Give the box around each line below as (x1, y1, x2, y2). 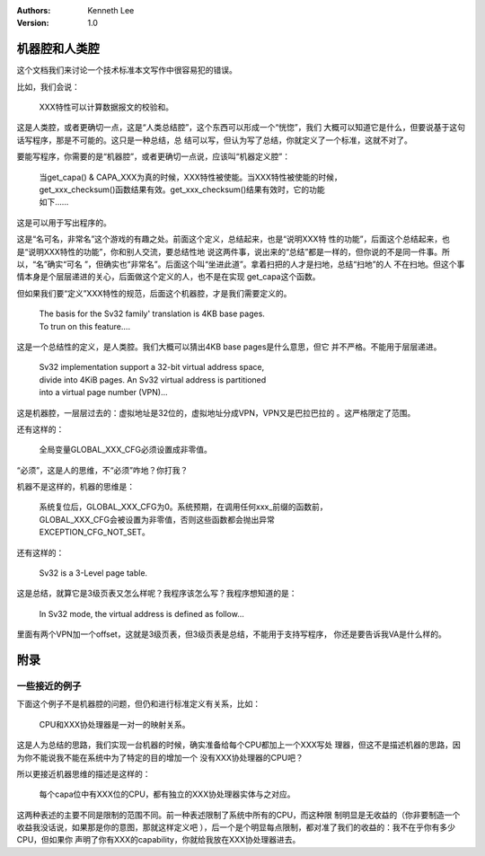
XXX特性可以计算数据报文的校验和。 (39, 101, 174, 112)
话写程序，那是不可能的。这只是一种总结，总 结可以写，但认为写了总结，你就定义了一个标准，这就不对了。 (16, 135, 412, 146)
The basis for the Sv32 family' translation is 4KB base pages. (39, 308, 265, 319)
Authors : (16, 5, 51, 15)
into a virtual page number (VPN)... (39, 387, 168, 398)
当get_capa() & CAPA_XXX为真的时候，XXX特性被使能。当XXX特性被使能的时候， (39, 172, 342, 182)
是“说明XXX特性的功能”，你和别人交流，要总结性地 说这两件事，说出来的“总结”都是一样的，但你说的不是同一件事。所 (16, 246, 451, 257)
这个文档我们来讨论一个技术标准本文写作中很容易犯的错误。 (16, 65, 237, 75)
